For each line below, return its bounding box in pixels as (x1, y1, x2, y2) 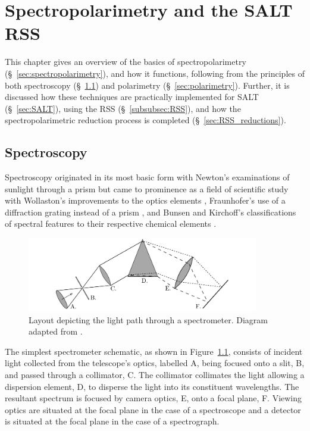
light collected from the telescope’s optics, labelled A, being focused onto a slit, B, (5, 357, 305, 369)
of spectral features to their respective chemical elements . (5, 217, 217, 230)
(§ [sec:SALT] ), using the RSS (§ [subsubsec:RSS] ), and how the (5, 102, 241, 114)
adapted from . (29, 325, 83, 338)
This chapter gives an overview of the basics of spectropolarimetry (5, 55, 246, 68)
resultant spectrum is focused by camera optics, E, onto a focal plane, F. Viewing (5, 392, 302, 404)
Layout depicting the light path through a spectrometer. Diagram (29, 313, 268, 326)
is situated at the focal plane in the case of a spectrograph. (5, 415, 220, 427)
